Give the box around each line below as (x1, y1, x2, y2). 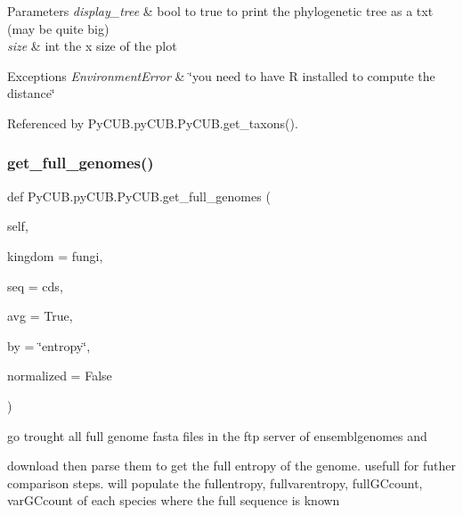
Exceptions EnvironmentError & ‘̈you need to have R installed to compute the (7, 66, 435, 85)
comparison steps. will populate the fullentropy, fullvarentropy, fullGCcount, (7, 473, 423, 492)
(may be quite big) (7, 19, 110, 37)
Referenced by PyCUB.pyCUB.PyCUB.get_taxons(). (7, 113, 298, 132)
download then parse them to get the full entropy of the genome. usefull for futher (7, 456, 456, 475)
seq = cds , (7, 276, 63, 295)
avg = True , (7, 307, 73, 325)
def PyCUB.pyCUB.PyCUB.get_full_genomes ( (7, 186, 271, 205)
